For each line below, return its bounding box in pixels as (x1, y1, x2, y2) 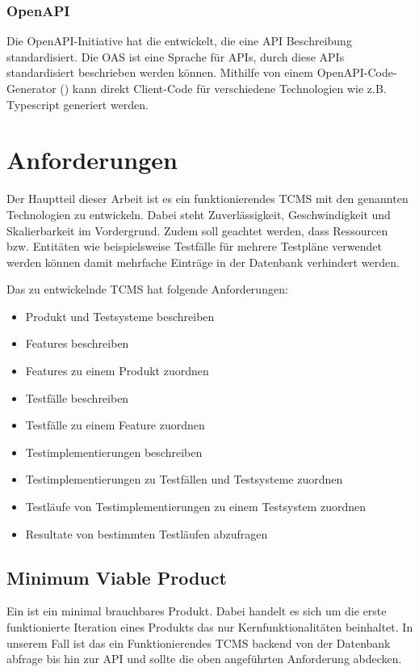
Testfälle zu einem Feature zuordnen (25, 416, 205, 433)
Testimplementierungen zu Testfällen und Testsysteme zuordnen (25, 471, 343, 488)
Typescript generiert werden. (6, 95, 149, 112)
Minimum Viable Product (6, 564, 227, 590)
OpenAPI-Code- (316, 64, 397, 81)
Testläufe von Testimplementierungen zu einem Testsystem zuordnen (25, 498, 366, 515)
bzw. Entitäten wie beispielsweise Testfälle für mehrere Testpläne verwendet (6, 238, 383, 255)
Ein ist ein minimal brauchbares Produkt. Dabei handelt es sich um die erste (6, 602, 387, 619)
